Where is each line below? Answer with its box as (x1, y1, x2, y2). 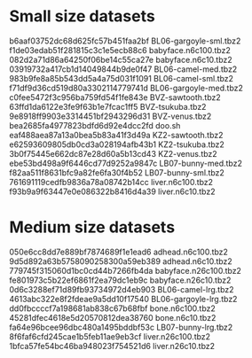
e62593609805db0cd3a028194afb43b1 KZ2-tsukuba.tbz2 (9, 139, 224, 150)
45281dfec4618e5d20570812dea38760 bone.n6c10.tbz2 (9, 312, 217, 323)
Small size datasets (9, 6, 155, 27)
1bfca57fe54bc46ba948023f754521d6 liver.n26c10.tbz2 (9, 340, 216, 351)
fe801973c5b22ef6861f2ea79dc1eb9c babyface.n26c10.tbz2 (9, 275, 232, 285)
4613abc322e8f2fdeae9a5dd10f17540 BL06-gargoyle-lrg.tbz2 (9, 293, 238, 304)
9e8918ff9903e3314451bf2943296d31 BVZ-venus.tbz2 (9, 111, 212, 121)
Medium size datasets (9, 217, 176, 237)
